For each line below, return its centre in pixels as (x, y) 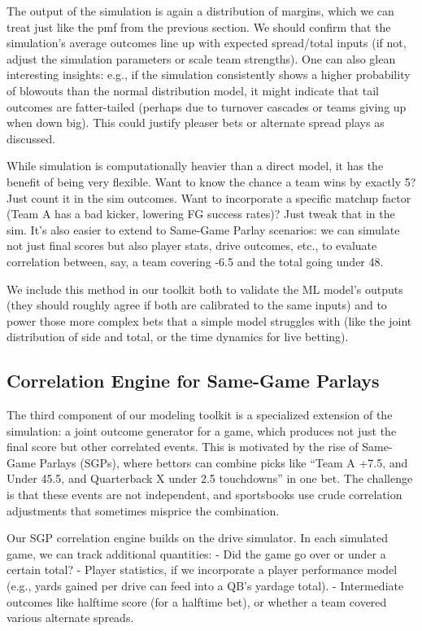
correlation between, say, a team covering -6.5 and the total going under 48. (195, 261)
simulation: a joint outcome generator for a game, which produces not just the (202, 430)
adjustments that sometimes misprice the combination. (143, 510)
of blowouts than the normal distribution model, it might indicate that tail (193, 90)
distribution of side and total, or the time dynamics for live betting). (178, 337)
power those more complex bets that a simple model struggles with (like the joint (209, 320)
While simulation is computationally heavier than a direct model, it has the (195, 166)
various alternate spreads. (70, 618)
